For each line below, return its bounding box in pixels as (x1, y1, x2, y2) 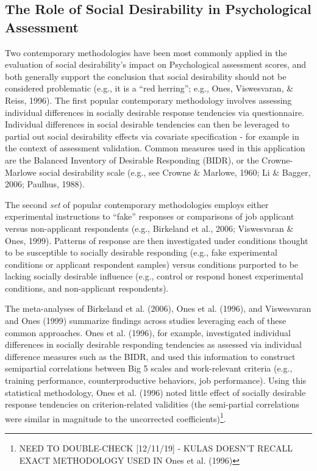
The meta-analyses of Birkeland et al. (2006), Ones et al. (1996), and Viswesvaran (5, 302, 312, 315)
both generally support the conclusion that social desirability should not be (5, 70, 287, 82)
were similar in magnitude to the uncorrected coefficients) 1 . (5, 410, 226, 425)
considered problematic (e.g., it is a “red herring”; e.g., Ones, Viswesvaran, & (5, 82, 294, 95)
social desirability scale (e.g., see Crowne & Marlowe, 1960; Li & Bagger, (39, 165, 311, 178)
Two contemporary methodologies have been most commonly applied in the (5, 46, 287, 59)
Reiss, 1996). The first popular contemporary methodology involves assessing (5, 93, 292, 106)
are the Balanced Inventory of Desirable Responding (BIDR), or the (5, 153, 259, 166)
